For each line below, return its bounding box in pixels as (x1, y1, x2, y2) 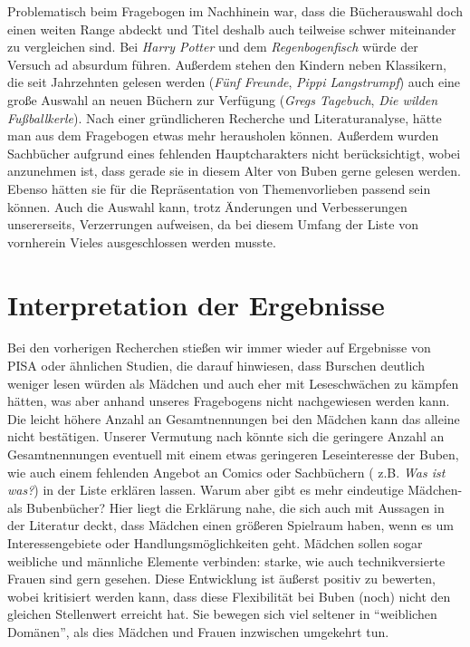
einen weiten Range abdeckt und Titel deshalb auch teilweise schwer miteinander (7, 19, 456, 38)
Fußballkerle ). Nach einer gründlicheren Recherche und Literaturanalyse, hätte (7, 108, 442, 127)
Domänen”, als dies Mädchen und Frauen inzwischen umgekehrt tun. (7, 622, 389, 641)
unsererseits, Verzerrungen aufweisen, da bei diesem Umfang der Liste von (7, 215, 418, 234)
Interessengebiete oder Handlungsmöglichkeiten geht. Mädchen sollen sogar (7, 533, 423, 552)
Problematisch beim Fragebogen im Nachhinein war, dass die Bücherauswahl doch (7, 2, 464, 20)
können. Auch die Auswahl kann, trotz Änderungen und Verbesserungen (7, 197, 408, 216)
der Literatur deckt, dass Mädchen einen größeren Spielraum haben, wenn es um (7, 516, 454, 535)
